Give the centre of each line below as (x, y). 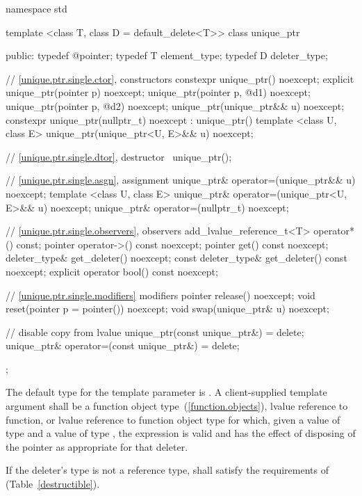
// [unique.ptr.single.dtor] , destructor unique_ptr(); (119, 156)
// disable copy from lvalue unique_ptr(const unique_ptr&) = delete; (155, 331)
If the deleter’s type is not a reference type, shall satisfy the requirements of (167, 470)
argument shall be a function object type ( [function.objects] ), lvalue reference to (177, 406)
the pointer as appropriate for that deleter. (97, 446)
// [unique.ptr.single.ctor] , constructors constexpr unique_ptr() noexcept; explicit (180, 78)
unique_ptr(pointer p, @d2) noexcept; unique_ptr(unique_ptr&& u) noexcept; (175, 105)
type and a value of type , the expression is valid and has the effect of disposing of (181, 433)
